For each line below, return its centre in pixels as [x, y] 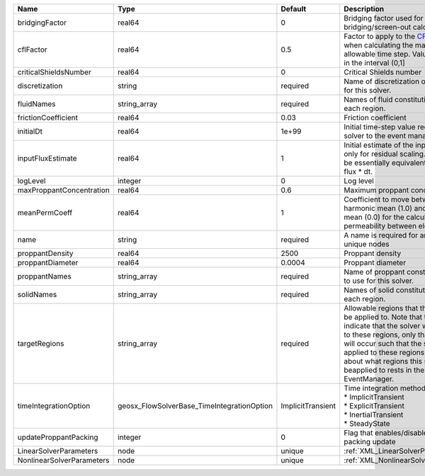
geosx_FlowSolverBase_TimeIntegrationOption [195, 406]
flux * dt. [358, 172]
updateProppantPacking [58, 437]
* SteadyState [367, 423]
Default [294, 9]
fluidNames [36, 104]
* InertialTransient [374, 415]
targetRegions [41, 343]
